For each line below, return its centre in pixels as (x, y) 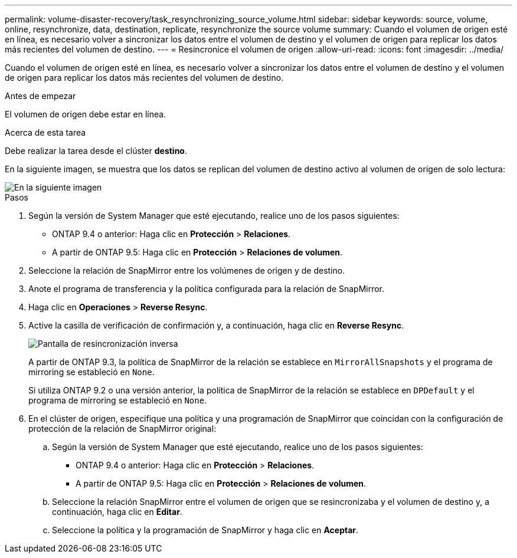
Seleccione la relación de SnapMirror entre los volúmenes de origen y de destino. (187, 270)
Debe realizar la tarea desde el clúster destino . (96, 151)
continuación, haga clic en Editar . (117, 512)
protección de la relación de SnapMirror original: (122, 429)
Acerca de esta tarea (45, 132)
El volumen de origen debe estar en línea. (86, 114)
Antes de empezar (40, 96)
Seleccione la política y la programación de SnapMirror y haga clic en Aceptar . (205, 530)
